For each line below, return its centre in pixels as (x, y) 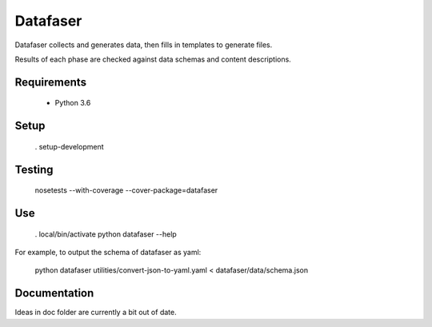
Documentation (54, 293)
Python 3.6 (73, 103)
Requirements (51, 82)
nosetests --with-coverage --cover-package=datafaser (126, 190)
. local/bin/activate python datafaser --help (106, 234)
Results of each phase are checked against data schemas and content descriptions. (153, 59)
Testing (34, 169)
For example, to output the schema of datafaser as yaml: (108, 252)
